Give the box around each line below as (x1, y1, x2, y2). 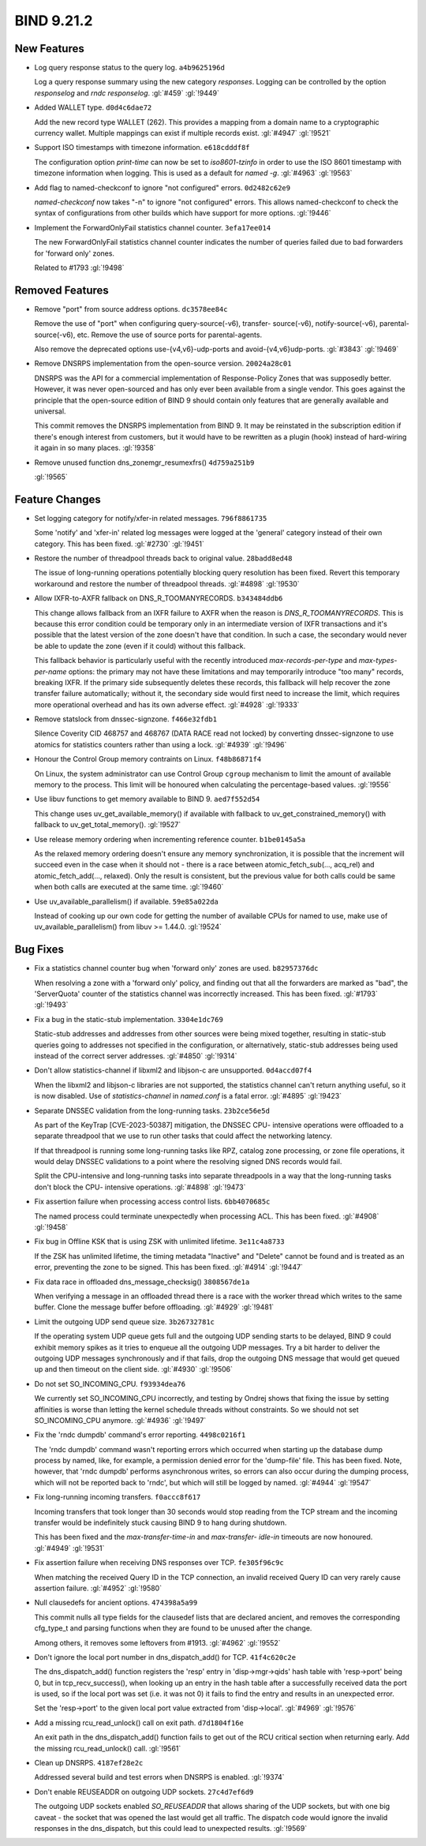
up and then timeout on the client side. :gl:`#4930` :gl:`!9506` (34, 1365, 233, 1374)
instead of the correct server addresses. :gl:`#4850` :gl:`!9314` (34, 1050, 237, 1061)
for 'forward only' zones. (34, 249, 114, 258)
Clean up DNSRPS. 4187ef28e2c (34, 1758, 144, 1768)
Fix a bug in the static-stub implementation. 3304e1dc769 (34, 1014, 224, 1024)
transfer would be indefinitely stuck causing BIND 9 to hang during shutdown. (34, 1518, 287, 1527)
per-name (34, 667, 67, 676)
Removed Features (14, 283, 110, 297)
